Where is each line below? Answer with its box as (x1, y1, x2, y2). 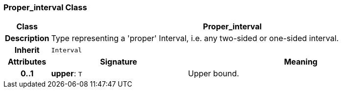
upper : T (51, 69, 82, 79)
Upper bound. (188, 69, 239, 79)
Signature (100, 57, 137, 67)
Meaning (284, 57, 318, 67)
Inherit (14, 45, 40, 55)
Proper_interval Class (3, 2, 87, 12)
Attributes (8, 57, 47, 67)
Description (5, 33, 49, 44)
